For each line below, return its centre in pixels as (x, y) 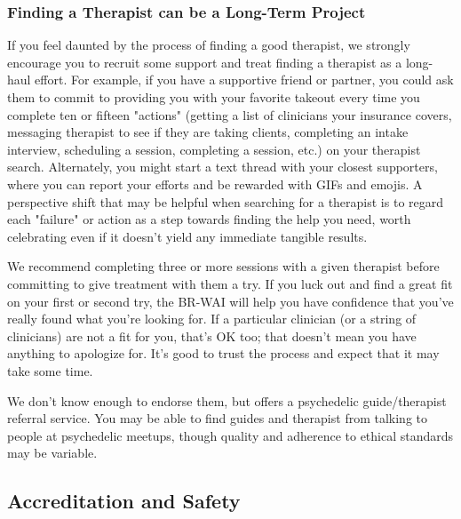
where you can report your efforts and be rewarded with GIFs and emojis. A (215, 184)
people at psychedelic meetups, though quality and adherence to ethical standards (230, 435)
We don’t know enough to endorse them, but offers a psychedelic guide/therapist (227, 400)
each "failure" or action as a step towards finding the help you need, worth (209, 219)
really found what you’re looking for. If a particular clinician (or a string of (212, 319)
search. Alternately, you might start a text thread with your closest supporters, (223, 167)
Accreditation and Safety (124, 501)
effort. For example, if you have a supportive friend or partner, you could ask (244, 80)
